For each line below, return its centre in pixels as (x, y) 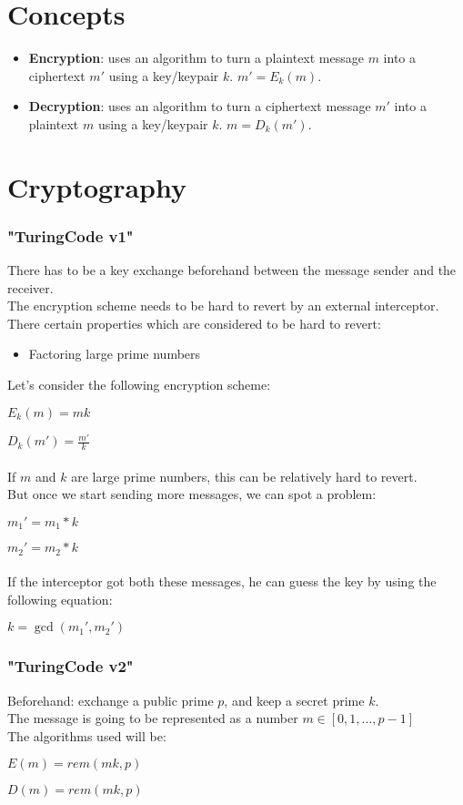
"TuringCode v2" (70, 666)
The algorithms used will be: (87, 735)
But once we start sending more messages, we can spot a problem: (192, 494)
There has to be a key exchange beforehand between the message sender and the (232, 270)
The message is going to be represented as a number (153, 718)
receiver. (30, 287)
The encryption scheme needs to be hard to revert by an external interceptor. (223, 306)
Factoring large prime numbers (115, 354)
